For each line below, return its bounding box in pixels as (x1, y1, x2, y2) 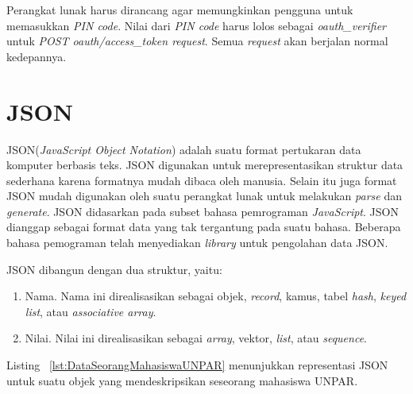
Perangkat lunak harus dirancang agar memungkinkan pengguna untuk (6, 2, 353, 17)
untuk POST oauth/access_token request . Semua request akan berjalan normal (6, 33, 388, 49)
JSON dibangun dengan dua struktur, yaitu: (6, 261, 222, 277)
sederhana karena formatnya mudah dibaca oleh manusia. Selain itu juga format (6, 172, 397, 188)
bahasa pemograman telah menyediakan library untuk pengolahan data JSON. (6, 234, 388, 251)
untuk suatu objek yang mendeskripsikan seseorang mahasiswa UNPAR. (6, 372, 358, 388)
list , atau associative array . (25, 303, 156, 319)
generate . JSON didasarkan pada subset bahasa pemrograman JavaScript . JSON (6, 203, 399, 219)
